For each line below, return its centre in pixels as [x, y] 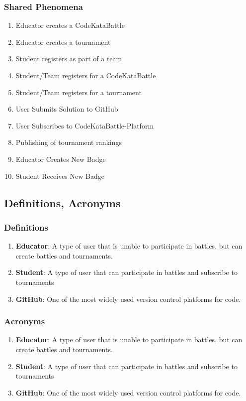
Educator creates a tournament [63, 42]
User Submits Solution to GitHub [67, 109]
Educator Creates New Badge [61, 159]
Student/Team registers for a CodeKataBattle [86, 75]
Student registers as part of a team [69, 59]
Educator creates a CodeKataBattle [70, 25]
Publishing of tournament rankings [69, 142]
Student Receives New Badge [60, 176]
